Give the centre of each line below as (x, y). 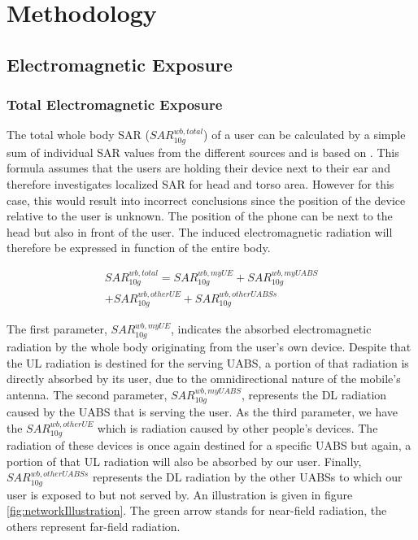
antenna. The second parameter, (87, 394)
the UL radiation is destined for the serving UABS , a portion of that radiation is (208, 362)
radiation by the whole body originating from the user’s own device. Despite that (209, 346)
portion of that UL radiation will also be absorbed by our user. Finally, (184, 461)
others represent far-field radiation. (94, 526)
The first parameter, (57, 329)
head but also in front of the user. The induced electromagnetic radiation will (200, 231)
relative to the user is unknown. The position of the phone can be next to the (200, 216)
